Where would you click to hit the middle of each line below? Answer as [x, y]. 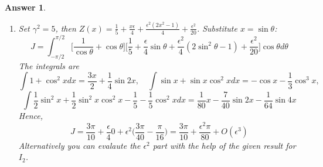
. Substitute [217, 28]
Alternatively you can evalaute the [79, 145]
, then [66, 28]
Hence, [30, 116]
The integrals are [49, 65]
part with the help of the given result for [224, 145]
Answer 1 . [25, 7]
